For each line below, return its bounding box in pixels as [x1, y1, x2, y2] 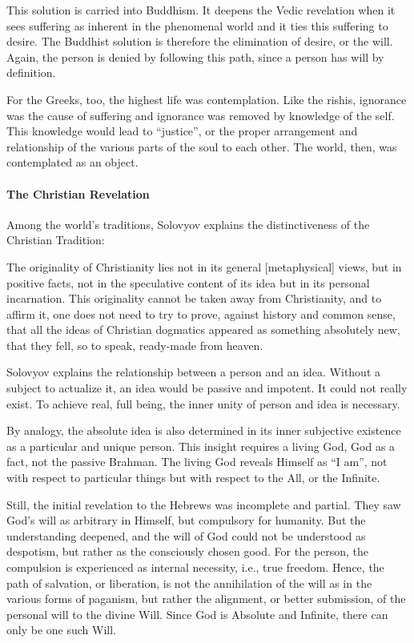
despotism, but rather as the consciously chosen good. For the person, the [6, 543, 369, 560]
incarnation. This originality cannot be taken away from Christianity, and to [6, 290, 382, 307]
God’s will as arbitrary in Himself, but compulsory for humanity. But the [6, 512, 366, 528]
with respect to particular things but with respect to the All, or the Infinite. [6, 469, 380, 486]
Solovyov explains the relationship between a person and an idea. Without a [6, 364, 381, 380]
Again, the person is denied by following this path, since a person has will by [6, 48, 384, 65]
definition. [6, 64, 56, 81]
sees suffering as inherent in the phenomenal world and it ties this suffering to [6, 17, 388, 34]
